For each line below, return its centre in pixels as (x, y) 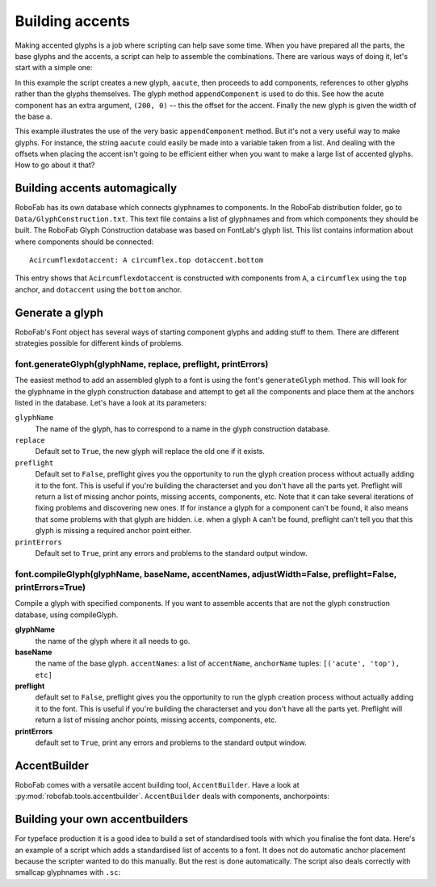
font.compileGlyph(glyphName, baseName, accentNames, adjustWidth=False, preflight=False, (206, 574)
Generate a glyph (59, 312)
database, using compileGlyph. (67, 615)
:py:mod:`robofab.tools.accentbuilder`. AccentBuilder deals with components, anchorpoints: (172, 797)
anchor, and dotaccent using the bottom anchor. (99, 289)
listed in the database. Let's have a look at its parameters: (111, 402)
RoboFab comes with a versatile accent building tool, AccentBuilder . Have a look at (157, 784)
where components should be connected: (84, 242)
